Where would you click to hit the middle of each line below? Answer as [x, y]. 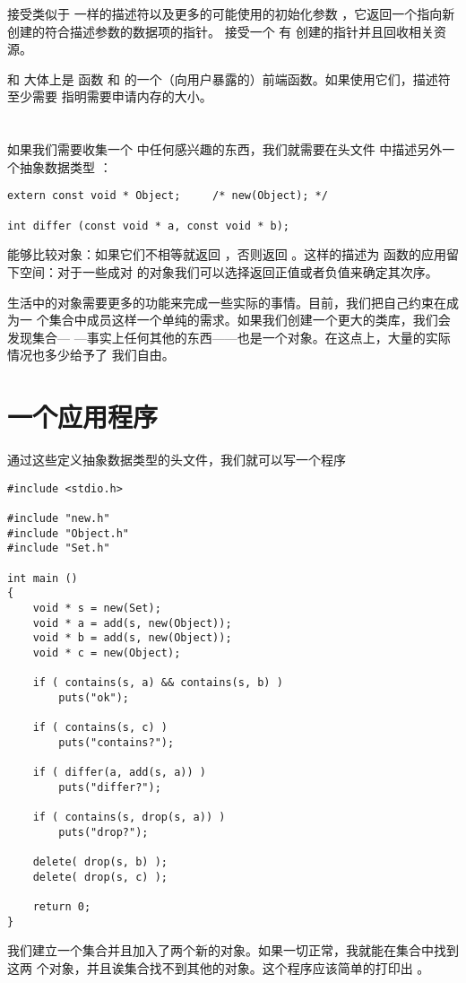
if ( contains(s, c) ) [100, 728]
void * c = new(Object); [107, 652]
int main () [43, 578]
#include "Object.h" [69, 533]
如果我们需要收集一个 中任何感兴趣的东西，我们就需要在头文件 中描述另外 [225, 149]
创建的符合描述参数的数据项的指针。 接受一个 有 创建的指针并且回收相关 [220, 31]
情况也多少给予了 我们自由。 [91, 355]
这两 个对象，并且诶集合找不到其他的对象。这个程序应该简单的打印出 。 [219, 967]
